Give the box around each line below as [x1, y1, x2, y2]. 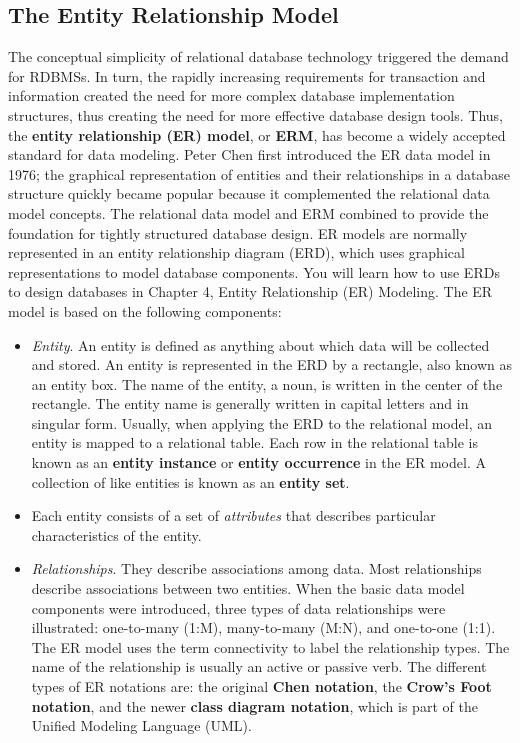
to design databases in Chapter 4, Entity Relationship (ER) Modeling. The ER [8, 281, 493, 302]
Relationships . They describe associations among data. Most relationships [31, 558, 482, 579]
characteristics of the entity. [31, 524, 202, 545]
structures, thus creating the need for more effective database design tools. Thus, [8, 104, 503, 125]
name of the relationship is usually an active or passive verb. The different [31, 656, 487, 677]
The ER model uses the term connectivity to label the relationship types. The [31, 636, 510, 657]
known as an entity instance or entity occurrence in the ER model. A [31, 452, 486, 473]
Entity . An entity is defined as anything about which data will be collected [31, 334, 490, 355]
